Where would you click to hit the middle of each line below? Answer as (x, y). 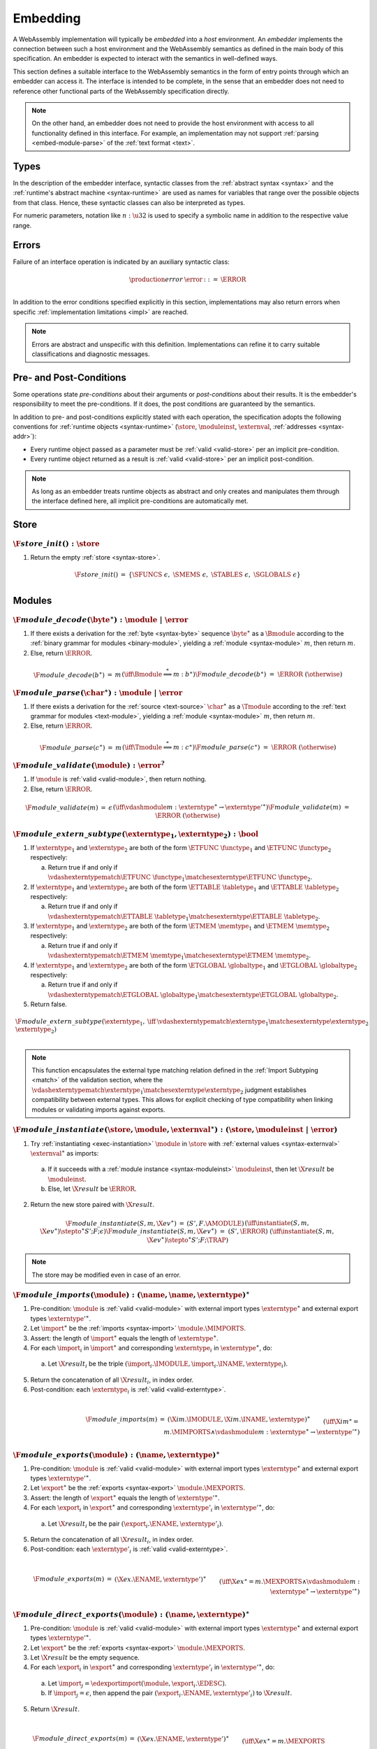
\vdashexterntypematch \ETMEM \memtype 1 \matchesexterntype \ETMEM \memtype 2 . (179, 956)
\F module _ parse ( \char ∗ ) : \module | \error (98, 692)
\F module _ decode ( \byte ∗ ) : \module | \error (101, 619)
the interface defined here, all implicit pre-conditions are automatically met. (140, 501)
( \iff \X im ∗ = (341, 1421)
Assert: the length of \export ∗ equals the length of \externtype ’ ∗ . (125, 1497)
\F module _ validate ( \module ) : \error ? (89, 765)
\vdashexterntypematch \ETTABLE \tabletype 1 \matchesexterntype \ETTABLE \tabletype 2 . (184, 917)
